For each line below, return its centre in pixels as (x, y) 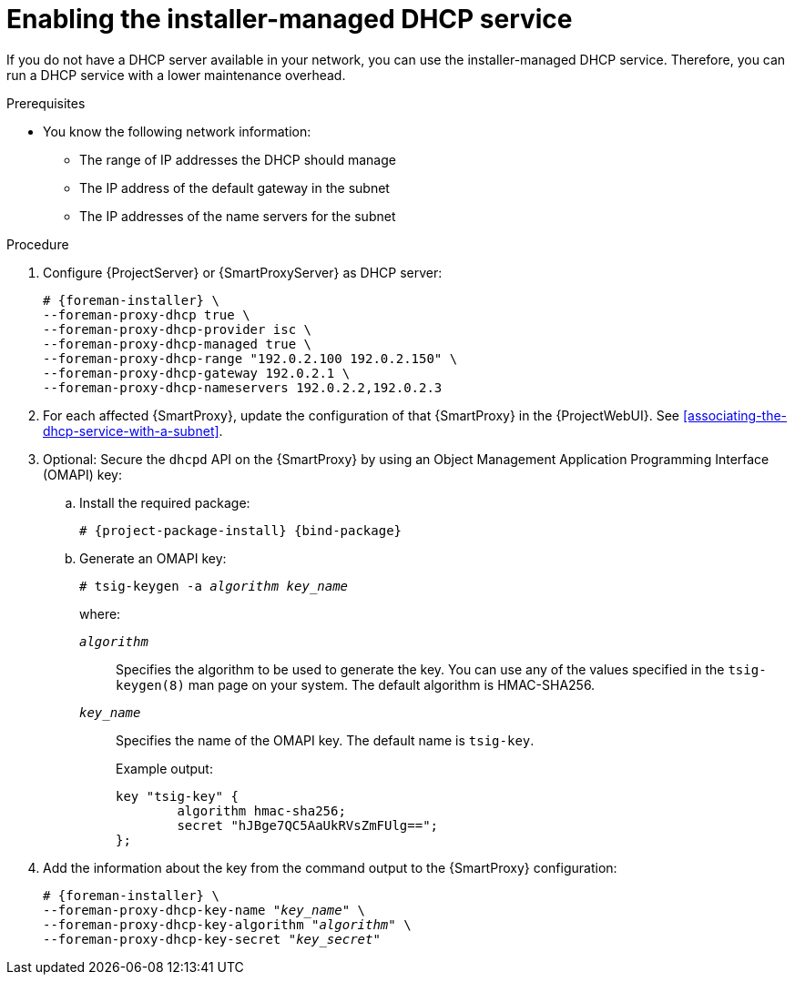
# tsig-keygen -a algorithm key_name (214, 586)
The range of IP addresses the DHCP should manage (238, 159)
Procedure (38, 244)
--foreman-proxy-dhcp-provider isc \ (178, 329)
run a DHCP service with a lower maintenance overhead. (176, 75)
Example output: (164, 768)
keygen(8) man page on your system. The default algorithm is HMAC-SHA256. (356, 684)
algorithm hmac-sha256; (261, 810)
